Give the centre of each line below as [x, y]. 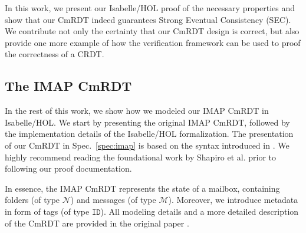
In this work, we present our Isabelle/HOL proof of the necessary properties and [150, 8]
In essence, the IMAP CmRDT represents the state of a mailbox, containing [142, 188]
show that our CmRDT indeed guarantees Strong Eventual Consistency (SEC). [148, 19]
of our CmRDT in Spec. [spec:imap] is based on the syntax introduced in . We [147, 145]
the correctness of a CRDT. [55, 54]
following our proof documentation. [68, 168]
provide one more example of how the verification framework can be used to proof [153, 42]
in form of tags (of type [47, 211]
